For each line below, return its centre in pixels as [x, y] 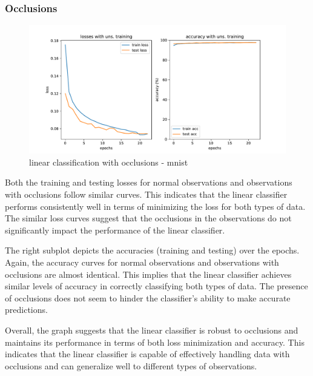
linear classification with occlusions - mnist [109, 162]
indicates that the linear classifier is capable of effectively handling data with [147, 354]
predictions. [26, 310]
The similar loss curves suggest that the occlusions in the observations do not [148, 218]
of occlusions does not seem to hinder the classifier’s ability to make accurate [148, 297]
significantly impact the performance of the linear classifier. [115, 230]
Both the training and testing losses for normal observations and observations [149, 182]
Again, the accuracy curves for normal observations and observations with [142, 262]
